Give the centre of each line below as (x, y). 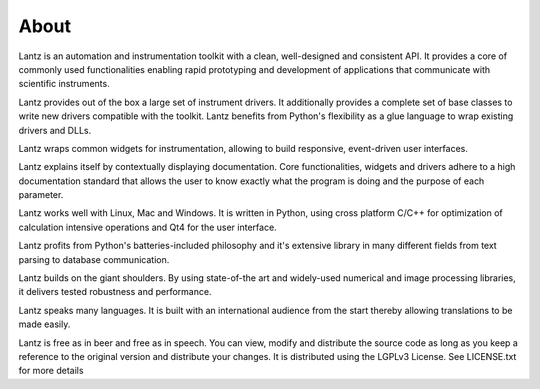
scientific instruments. (64, 84)
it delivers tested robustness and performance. (115, 292)
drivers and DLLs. (55, 130)
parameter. (41, 195)
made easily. (44, 324)
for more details (51, 371)
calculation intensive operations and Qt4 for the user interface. (147, 227)
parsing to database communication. (94, 259)
